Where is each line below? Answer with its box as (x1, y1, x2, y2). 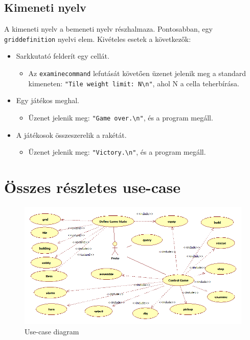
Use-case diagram (25, 326, 79, 336)
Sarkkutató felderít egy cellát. (16, 51, 109, 61)
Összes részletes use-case (4, 177, 181, 198)
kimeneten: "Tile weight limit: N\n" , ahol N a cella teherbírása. (28, 78, 239, 88)
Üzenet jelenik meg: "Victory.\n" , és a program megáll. (28, 147, 206, 157)
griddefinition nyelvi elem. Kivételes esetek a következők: (4, 33, 191, 44)
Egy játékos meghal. (16, 95, 79, 106)
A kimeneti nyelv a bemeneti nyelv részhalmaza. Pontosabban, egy (4, 23, 213, 34)
